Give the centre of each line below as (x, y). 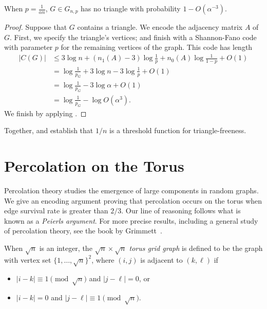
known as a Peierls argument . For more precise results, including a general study (131, 220)
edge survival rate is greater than (56, 211)
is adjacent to (161, 259)
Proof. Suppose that (36, 27)
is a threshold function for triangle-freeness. (178, 130)
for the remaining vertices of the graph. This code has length (157, 47)
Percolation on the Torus (94, 166)
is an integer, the (66, 248)
